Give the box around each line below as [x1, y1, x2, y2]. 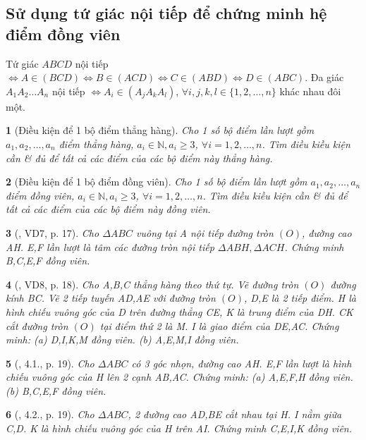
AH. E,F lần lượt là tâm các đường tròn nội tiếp [6, 239, 214, 254]
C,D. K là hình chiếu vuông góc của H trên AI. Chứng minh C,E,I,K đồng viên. [6, 421, 353, 436]
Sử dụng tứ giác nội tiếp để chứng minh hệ [6, 2, 327, 24]
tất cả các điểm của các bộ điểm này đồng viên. [6, 202, 211, 216]
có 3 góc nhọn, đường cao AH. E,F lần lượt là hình [131, 355, 352, 370]
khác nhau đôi [279, 83, 341, 98]
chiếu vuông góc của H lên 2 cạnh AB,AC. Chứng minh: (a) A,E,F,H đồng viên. [6, 369, 353, 384]
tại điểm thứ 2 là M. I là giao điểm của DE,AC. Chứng [99, 318, 339, 333]
